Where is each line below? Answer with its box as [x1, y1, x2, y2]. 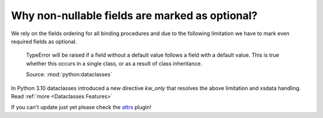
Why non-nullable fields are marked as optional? [11, 9, 258, 22]
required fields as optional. [11, 38, 77, 45]
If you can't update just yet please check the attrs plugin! [11, 104, 152, 111]
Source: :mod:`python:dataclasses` [26, 71, 112, 78]
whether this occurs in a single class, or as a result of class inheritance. [26, 60, 203, 67]
